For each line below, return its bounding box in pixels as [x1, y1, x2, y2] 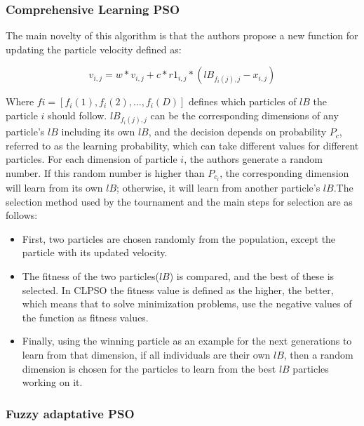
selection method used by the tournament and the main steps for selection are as [6, 194, 353, 208]
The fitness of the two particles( [22, 269, 159, 284]
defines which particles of [189, 94, 297, 109]
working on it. [22, 375, 83, 390]
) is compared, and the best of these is [169, 269, 335, 284]
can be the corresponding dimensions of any [150, 108, 339, 122]
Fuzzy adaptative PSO [6, 404, 135, 422]
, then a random [283, 347, 353, 361]
